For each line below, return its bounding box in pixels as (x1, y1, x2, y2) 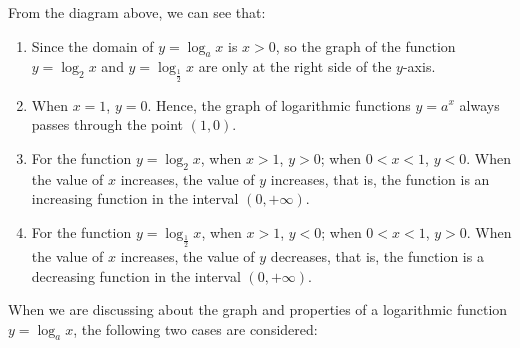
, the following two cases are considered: (73, 318, 318, 339)
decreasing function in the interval (31, 265, 241, 286)
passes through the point (31, 114, 183, 135)
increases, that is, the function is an (270, 168, 490, 189)
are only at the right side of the (198, 56, 392, 77)
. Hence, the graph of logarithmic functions (147, 94, 411, 115)
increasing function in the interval (31, 188, 239, 209)
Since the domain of (31, 35, 154, 56)
